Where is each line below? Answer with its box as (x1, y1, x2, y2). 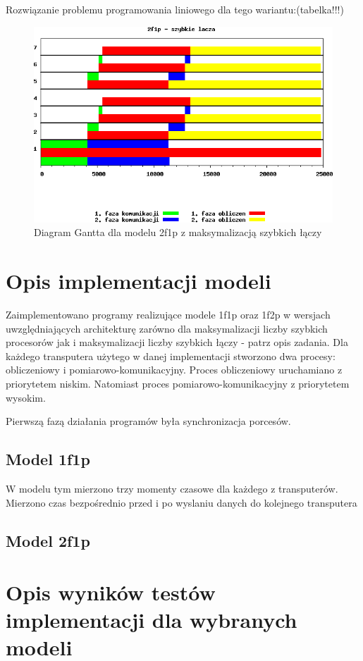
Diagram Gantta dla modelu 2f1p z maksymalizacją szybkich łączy (34, 225, 322, 240)
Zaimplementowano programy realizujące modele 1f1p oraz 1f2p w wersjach (6, 307, 331, 321)
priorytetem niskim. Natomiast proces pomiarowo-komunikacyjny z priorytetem (6, 376, 350, 390)
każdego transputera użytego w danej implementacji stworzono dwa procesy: (6, 348, 336, 363)
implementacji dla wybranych (6, 605, 297, 634)
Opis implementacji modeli (6, 266, 271, 295)
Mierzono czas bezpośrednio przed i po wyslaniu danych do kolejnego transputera (6, 495, 357, 509)
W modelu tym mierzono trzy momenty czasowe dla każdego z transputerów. (6, 481, 338, 495)
